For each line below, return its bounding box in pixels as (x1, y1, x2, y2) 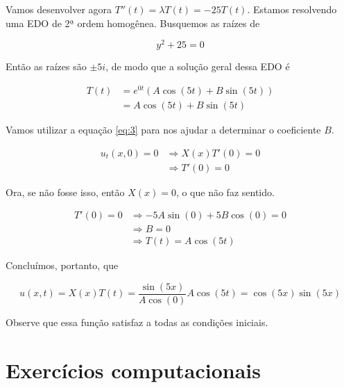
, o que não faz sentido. (175, 184, 275, 199)
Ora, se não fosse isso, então (6, 184, 125, 199)
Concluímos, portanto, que (6, 258, 119, 273)
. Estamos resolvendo (247, 2, 337, 16)
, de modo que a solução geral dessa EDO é (105, 59, 290, 74)
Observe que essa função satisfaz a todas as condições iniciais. (6, 315, 268, 329)
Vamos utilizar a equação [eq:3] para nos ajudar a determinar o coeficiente (6, 122, 321, 136)
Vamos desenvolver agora (6, 2, 112, 16)
